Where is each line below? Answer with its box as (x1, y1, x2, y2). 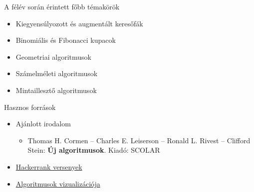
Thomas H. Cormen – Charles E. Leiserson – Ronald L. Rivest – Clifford (27, 135, 251, 145)
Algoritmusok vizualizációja (15, 178, 100, 189)
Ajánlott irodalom (15, 118, 71, 129)
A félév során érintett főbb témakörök (4, 1, 120, 11)
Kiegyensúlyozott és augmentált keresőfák (15, 18, 143, 28)
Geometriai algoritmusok (15, 51, 91, 62)
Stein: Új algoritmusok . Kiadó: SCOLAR (27, 145, 160, 155)
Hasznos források (4, 101, 56, 112)
